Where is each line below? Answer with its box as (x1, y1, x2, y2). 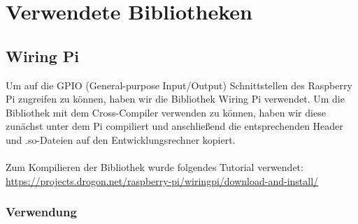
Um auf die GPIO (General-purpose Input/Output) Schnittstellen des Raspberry (6, 77, 352, 92)
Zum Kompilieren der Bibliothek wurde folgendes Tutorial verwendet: (6, 160, 303, 174)
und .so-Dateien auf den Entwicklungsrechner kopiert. (6, 132, 236, 147)
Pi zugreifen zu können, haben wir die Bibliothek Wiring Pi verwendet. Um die (6, 91, 345, 106)
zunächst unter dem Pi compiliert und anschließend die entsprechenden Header (6, 119, 343, 133)
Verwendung (6, 203, 77, 221)
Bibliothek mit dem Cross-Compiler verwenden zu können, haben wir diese (6, 105, 326, 119)
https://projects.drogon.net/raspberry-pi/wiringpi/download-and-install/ (6, 173, 319, 188)
